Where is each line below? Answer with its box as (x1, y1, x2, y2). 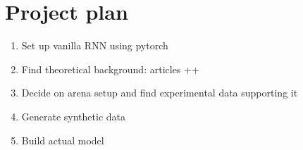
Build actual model (21, 132, 104, 147)
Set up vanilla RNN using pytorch (21, 38, 168, 53)
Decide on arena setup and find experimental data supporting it (21, 85, 298, 100)
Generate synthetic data (21, 108, 126, 123)
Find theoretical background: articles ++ (21, 61, 199, 76)
